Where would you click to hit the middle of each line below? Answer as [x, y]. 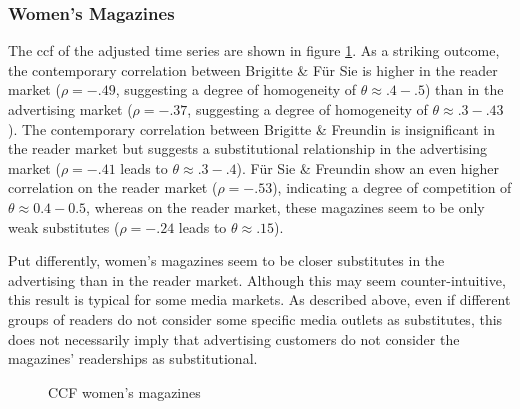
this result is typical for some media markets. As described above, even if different [259, 299]
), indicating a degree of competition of [392, 187]
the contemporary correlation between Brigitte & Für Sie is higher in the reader [253, 69]
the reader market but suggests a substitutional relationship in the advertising [248, 148]
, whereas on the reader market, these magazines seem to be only [285, 206]
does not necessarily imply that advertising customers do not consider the [234, 338]
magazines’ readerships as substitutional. [133, 358]
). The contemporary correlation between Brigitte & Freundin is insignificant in [251, 128]
